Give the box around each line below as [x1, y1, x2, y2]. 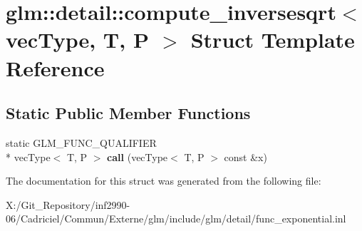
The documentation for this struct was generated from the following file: [6, 173, 321, 188]
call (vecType [107, 149, 168, 164]
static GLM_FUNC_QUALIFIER [6, 135, 157, 150]
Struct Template [190, 25, 355, 54]
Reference [6, 53, 105, 82]
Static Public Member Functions [6, 102, 251, 124]
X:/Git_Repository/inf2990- [6, 197, 130, 212]
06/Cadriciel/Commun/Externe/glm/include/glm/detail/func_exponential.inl [6, 211, 346, 226]
